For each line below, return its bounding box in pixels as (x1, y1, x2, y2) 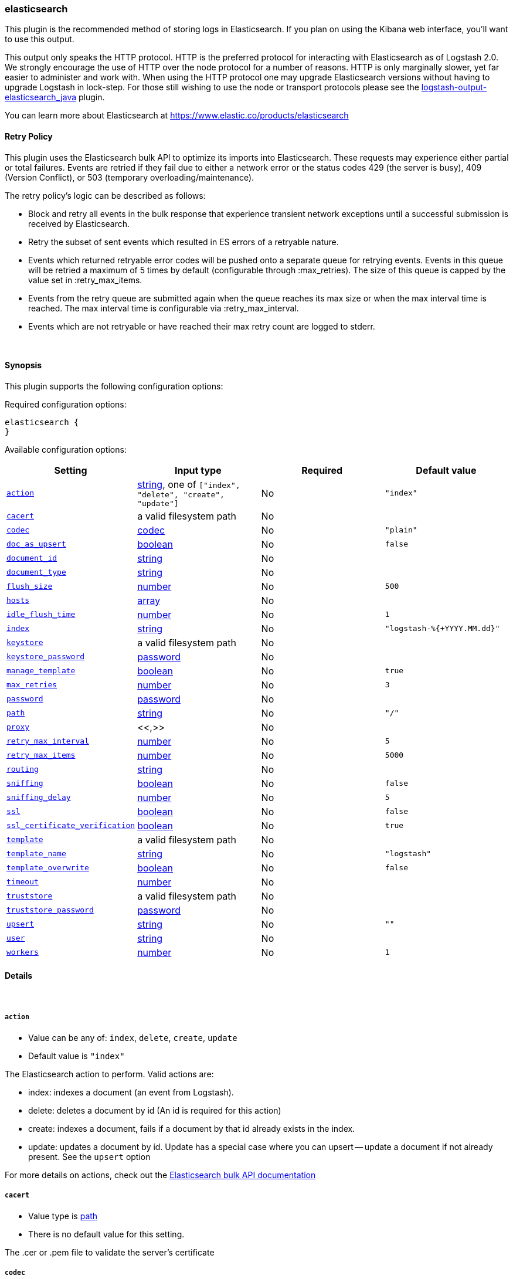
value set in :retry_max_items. (28, 274, 142, 285)
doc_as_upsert (6, 540, 66, 549)
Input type (175, 464, 222, 476)
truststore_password (6, 905, 94, 915)
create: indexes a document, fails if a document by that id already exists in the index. (28, 1123, 355, 1134)
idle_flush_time (6, 610, 76, 619)
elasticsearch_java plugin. (5, 92, 105, 103)
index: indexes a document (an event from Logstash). (28, 1087, 234, 1097)
